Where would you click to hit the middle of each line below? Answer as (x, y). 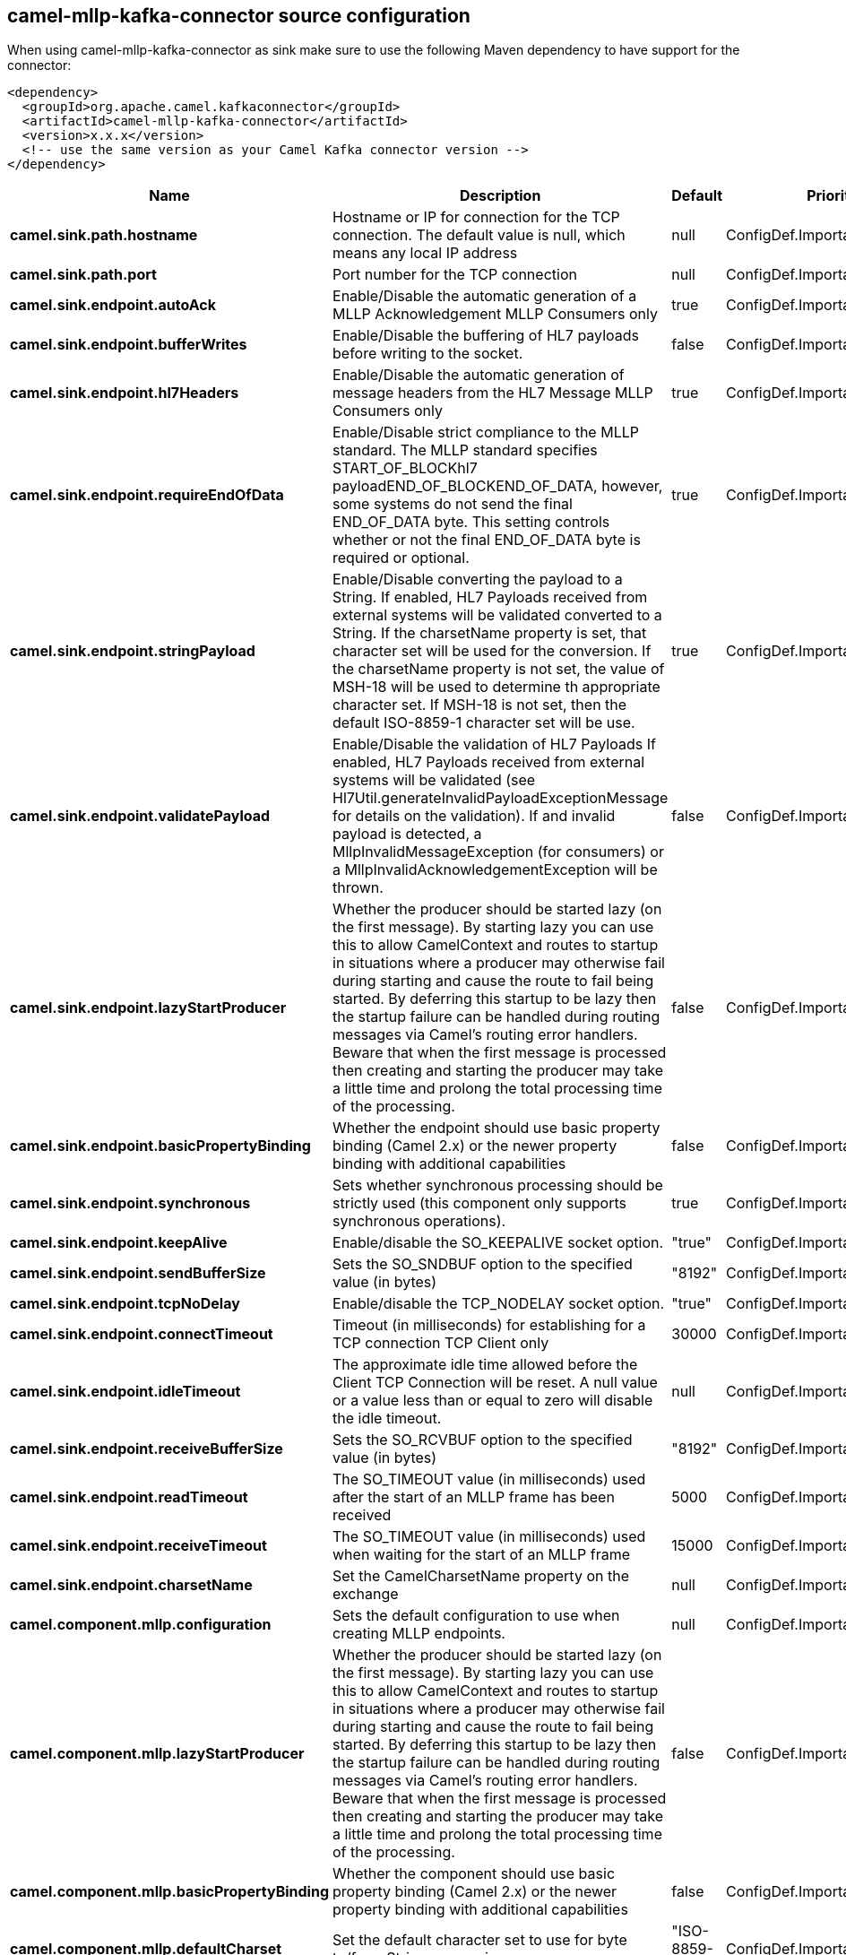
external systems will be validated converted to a (497, 615)
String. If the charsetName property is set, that (490, 633)
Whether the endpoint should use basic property (496, 1128)
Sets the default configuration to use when (476, 1616)
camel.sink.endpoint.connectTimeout (142, 1334)
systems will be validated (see (434, 780)
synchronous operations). (419, 1221)
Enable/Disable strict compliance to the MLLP (486, 433)
